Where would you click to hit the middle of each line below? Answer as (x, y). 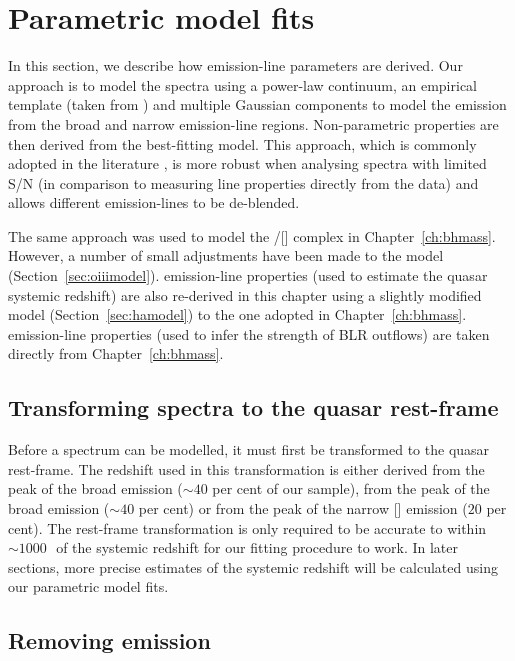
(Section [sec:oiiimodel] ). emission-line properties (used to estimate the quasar (248, 275)
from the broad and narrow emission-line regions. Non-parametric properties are (253, 123)
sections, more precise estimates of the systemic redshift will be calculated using (253, 566)
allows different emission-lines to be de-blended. (154, 202)
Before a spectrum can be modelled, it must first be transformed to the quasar (249, 449)
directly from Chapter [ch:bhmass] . (116, 353)
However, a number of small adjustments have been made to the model (226, 255)
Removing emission (109, 640)
